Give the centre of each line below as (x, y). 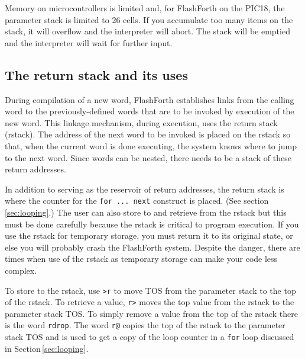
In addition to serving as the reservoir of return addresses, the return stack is (145, 189)
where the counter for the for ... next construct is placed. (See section (137, 201)
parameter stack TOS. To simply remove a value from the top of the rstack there (151, 313)
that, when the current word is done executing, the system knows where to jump (151, 145)
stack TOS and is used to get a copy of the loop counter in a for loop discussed (150, 337)
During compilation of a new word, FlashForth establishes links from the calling (150, 99)
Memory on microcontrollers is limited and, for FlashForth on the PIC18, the (145, 8)
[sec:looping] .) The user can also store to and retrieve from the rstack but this (146, 212)
